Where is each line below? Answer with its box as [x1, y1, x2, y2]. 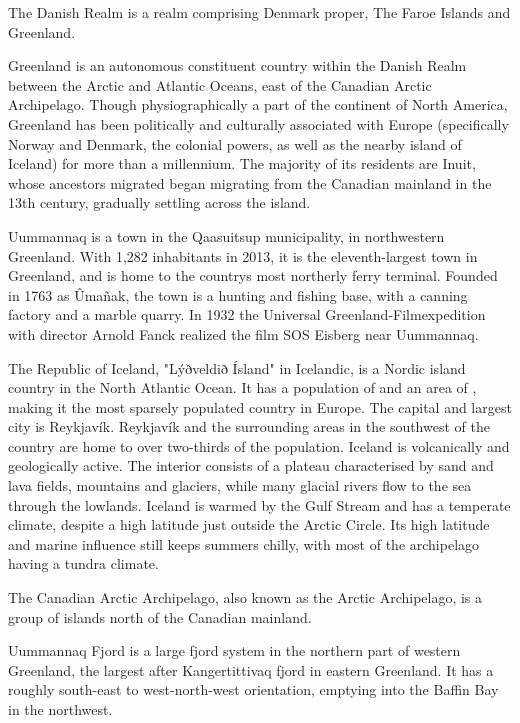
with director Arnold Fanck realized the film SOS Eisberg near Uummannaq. [8, 323, 479, 344]
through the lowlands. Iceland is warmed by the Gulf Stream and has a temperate [8, 494, 511, 515]
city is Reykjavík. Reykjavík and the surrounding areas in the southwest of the [8, 416, 490, 437]
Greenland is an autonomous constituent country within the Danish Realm [8, 55, 467, 76]
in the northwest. [8, 699, 113, 719]
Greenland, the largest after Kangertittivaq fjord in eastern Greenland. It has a [8, 659, 494, 680]
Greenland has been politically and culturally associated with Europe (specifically [8, 113, 509, 134]
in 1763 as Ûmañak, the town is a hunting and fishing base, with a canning [8, 284, 468, 305]
